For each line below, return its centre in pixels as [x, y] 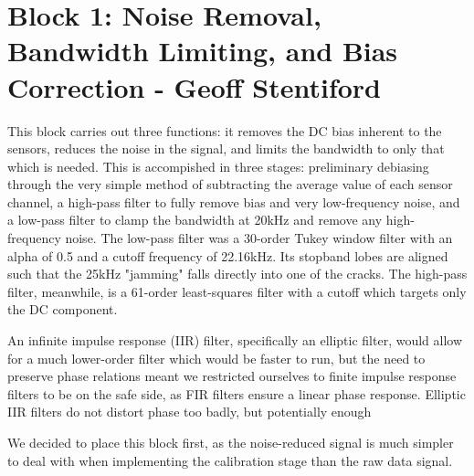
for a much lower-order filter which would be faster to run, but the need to [216, 358]
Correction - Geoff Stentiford [194, 86]
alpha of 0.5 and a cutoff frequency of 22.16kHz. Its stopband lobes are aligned [228, 255]
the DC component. [63, 309]
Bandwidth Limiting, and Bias [203, 51]
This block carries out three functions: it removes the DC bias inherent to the [225, 130]
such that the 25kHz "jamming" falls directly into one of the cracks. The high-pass [237, 274]
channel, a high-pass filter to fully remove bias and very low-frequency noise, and [234, 201]
